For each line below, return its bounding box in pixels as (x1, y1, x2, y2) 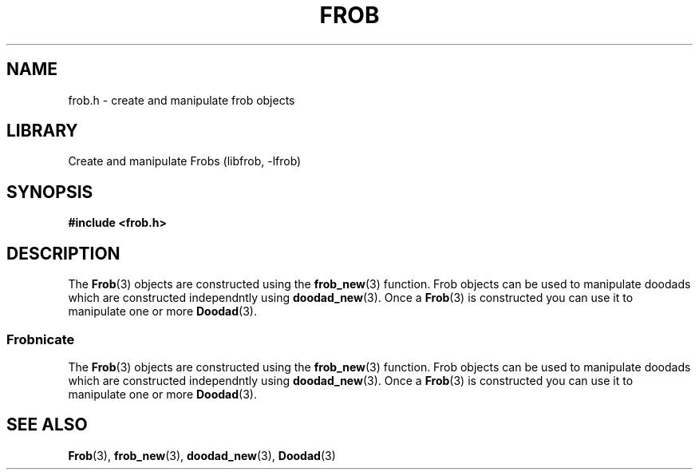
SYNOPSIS (6, 181, 93, 202)
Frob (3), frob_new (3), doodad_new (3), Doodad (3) (68, 448, 336, 462)
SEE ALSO (6, 415, 88, 435)
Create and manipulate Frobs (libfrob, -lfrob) (68, 154, 302, 169)
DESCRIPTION (6, 243, 120, 264)
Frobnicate (6, 331, 75, 347)
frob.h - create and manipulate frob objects (68, 93, 295, 107)
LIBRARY (6, 121, 78, 141)
